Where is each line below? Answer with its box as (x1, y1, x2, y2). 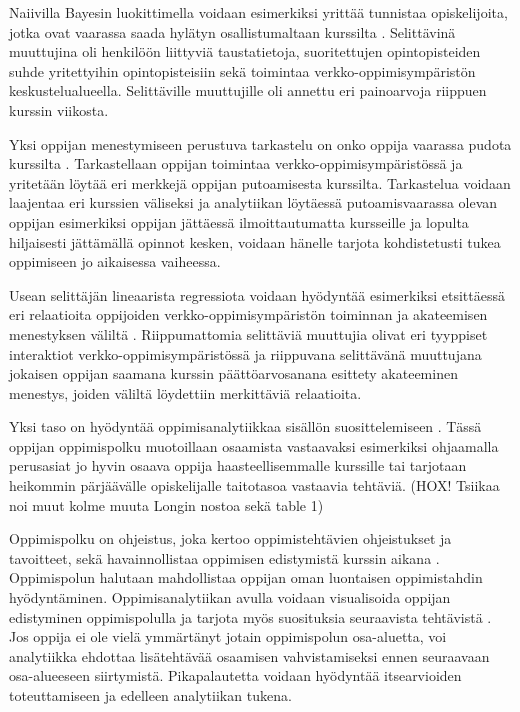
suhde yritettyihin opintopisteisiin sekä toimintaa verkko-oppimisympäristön (9, 60, 476, 81)
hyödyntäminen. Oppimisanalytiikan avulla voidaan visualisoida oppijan (9, 587, 451, 608)
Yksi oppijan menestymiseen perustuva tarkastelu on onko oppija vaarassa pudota (9, 133, 512, 154)
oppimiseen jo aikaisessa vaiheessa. (9, 251, 221, 272)
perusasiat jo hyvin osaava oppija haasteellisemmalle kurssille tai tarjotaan (9, 455, 467, 476)
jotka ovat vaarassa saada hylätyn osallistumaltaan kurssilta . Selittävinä (9, 21, 456, 42)
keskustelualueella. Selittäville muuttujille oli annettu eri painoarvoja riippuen (9, 80, 487, 101)
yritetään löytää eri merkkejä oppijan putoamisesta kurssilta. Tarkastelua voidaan (9, 172, 511, 193)
